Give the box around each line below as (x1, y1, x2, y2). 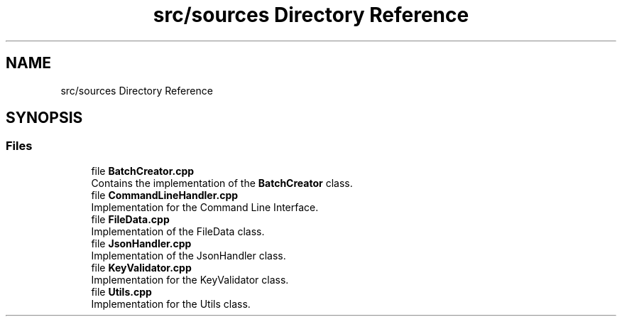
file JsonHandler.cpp (91, 237, 192, 249)
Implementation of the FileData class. (91, 225, 265, 237)
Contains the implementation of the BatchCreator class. (91, 176, 353, 189)
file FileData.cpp (91, 213, 170, 225)
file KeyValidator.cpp (91, 261, 192, 274)
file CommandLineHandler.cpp (91, 188, 239, 201)
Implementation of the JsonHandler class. (91, 249, 286, 262)
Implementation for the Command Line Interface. (91, 200, 319, 213)
